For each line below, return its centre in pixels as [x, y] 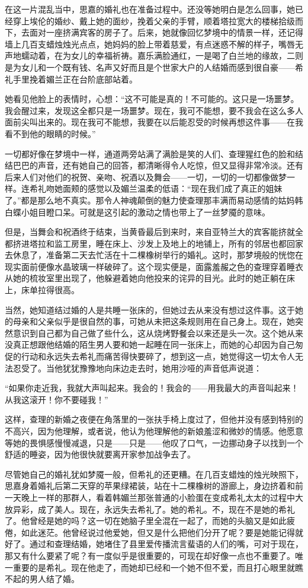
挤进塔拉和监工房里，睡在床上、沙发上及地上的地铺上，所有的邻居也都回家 [158, 243]
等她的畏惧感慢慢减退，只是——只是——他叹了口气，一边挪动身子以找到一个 [154, 442]
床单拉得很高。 [50, 290]
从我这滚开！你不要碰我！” [57, 399]
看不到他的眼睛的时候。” [50, 133]
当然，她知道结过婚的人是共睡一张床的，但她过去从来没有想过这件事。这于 [150, 309]
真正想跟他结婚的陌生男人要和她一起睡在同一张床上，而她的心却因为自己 [154, 344]
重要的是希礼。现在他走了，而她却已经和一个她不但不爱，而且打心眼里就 [154, 567]
